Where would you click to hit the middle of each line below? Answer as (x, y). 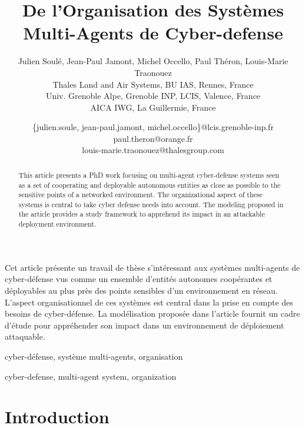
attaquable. (25, 336)
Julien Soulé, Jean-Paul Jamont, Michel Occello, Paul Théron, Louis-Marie (153, 61)
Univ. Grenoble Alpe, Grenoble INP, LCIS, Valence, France (153, 96)
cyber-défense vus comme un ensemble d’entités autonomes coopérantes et (139, 279)
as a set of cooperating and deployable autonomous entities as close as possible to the (150, 185)
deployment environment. (57, 224)
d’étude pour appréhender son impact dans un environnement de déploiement (145, 325)
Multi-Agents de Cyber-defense (153, 33)
